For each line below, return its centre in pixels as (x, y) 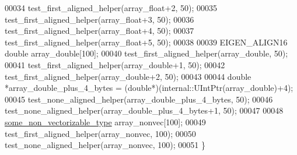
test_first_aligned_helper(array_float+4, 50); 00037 (99, 31)
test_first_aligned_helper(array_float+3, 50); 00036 (99, 19)
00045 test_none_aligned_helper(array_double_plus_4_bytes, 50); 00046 (139, 99)
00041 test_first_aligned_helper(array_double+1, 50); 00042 (115, 64)
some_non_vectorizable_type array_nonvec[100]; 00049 (105, 121)
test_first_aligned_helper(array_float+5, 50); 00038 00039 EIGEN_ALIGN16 (146, 42)
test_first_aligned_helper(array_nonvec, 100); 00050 (100, 133)
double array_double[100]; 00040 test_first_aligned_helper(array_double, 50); (146, 53)
